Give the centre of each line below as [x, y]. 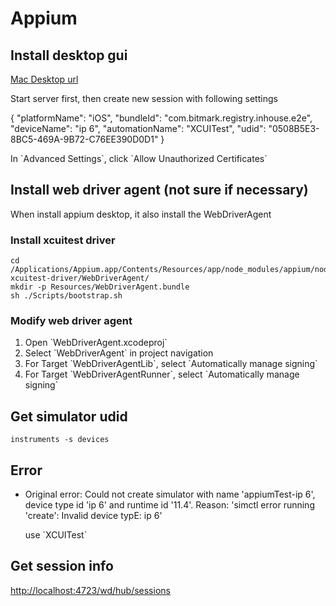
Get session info [62, 566]
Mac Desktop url [44, 79]
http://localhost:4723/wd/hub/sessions [90, 590]
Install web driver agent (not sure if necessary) [159, 190]
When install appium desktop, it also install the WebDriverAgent [141, 214]
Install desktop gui [69, 55]
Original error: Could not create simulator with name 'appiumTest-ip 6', [170, 494]
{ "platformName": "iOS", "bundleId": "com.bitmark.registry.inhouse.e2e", [161, 118]
